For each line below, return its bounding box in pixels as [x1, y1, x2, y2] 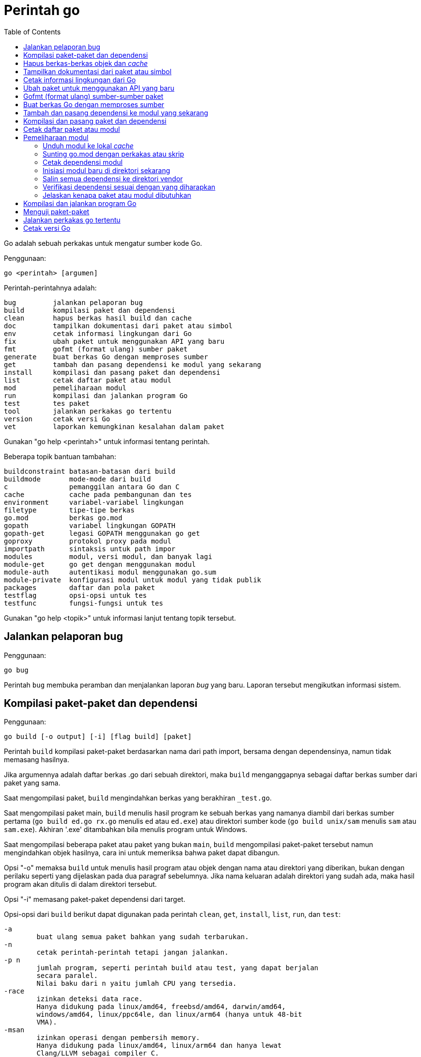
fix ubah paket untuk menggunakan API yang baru [4, 337, 225, 345]
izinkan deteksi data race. [36, 995, 143, 1003]
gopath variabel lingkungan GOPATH [4, 521, 176, 529]
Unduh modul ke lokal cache [43, 141, 134, 150]
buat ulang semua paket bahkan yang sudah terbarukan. [36, 933, 249, 941]
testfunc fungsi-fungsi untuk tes [4, 599, 163, 607]
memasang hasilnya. [4, 755, 69, 764]
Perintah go [4, 2, 80, 18]
